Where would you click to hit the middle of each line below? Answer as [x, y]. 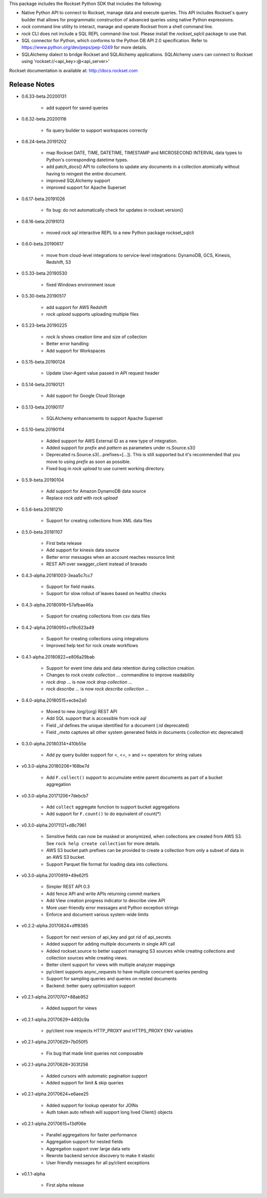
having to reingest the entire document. [87, 174]
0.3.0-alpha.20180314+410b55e [54, 743]
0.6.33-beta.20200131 [44, 96]
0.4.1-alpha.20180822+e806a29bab [58, 657]
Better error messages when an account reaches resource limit [111, 557]
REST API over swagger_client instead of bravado [97, 564]
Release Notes [32, 85]
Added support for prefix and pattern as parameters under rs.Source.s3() [121, 448]
